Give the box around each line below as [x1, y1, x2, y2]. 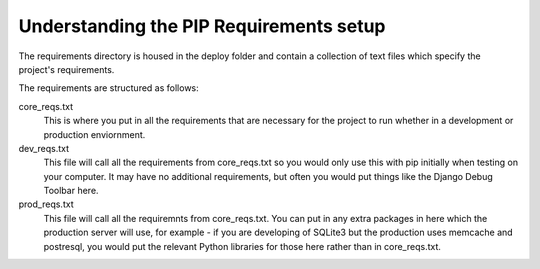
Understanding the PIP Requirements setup [18, 15, 386, 37]
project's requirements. [18, 63, 115, 75]
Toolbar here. [43, 185, 99, 197]
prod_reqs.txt [18, 198, 74, 210]
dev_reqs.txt [18, 142, 70, 154]
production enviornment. [43, 128, 146, 140]
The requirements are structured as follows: [18, 82, 199, 94]
